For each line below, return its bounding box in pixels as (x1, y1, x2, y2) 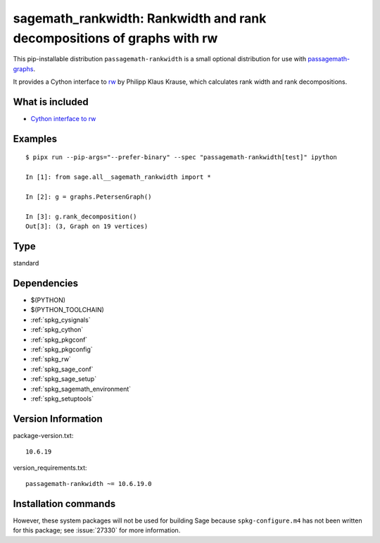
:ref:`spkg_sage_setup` (30, 375, 97, 383)
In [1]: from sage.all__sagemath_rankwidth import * (25, 173, 211, 181)
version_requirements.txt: (13, 463, 87, 472)
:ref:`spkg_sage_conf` (30, 365, 94, 373)
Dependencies (13, 277, 79, 289)
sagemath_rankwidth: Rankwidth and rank (13, 11, 267, 26)
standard (13, 259, 39, 268)
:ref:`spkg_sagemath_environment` (30, 385, 132, 393)
